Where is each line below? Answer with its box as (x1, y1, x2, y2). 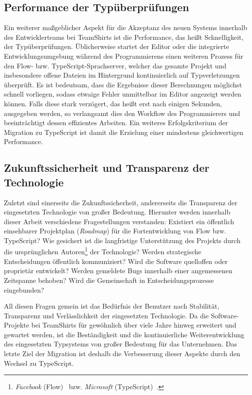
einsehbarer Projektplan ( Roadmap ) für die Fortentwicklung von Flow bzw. (4, 226, 226, 236)
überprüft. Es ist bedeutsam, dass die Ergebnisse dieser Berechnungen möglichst (4, 79, 242, 89)
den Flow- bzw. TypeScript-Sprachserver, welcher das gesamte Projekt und (4, 60, 226, 70)
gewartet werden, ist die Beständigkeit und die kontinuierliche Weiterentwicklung (4, 329, 244, 339)
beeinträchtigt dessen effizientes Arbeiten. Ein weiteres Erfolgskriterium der (4, 117, 228, 128)
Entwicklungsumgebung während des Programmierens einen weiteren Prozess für (4, 50, 243, 61)
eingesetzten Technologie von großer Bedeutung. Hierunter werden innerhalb (4, 207, 231, 217)
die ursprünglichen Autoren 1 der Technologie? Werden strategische (4, 245, 202, 257)
